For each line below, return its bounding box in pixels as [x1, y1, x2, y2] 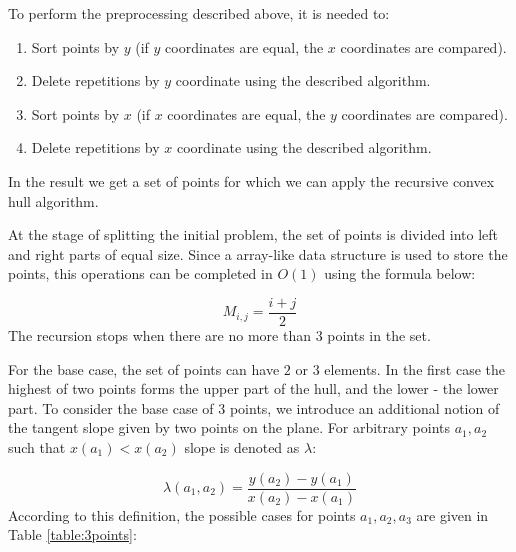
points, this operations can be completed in [8, 263, 273, 284]
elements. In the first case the [324, 358, 505, 379]
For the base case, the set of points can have [8, 358, 280, 379]
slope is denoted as [184, 436, 300, 457]
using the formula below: [324, 263, 476, 284]
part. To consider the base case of [8, 397, 214, 418]
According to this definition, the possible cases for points [8, 504, 356, 525]
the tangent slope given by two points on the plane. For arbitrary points [8, 417, 451, 438]
